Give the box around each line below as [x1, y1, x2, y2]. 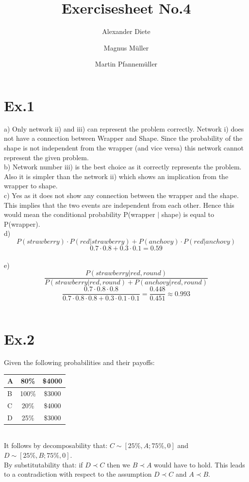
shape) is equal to [161, 209, 214, 219]
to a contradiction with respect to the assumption [4, 469, 152, 479]
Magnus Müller [103, 42, 149, 52]
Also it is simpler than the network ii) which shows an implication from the [4, 171, 229, 181]
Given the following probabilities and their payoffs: [4, 357, 155, 367]
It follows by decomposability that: [4, 440, 108, 450]
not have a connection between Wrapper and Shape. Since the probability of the [4, 133, 243, 143]
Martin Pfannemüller [95, 59, 158, 69]
